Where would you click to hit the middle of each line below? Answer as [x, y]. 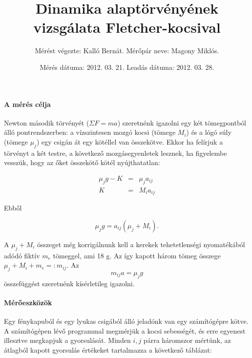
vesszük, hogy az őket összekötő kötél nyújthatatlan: [82, 162]
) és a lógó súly [209, 132]
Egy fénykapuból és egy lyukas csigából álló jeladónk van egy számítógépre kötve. [126, 321]
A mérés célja [27, 104]
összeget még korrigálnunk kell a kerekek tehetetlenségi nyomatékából [141, 244]
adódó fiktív [22, 255]
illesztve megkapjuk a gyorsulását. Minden [67, 340]
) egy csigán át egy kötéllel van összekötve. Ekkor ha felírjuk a [130, 141]
